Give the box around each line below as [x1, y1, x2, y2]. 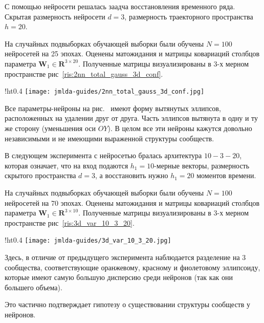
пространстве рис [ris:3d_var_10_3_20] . [5, 217, 135, 228]
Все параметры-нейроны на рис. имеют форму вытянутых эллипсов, [5, 102, 221, 113]
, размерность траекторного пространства [124, 11, 253, 21]
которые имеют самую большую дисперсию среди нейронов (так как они [5, 272, 233, 283]
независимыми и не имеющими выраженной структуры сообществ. [5, 133, 214, 143]
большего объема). [5, 282, 62, 292]
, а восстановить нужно [95, 170, 168, 181]
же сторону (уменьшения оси [5, 123, 96, 133]
